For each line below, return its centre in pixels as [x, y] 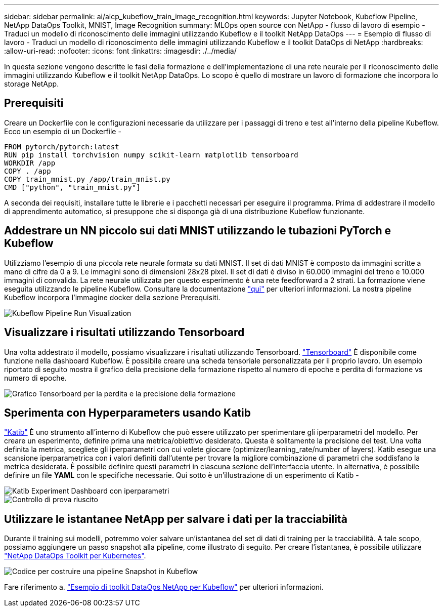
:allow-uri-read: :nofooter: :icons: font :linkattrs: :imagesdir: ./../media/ [120, 51]
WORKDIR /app [30, 163]
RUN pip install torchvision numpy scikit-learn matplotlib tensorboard [151, 155]
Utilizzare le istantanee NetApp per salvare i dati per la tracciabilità [176, 519]
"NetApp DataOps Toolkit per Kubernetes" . [75, 556]
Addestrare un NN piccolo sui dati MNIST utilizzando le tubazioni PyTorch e [198, 231]
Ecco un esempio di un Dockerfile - [63, 131]
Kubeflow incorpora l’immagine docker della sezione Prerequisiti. [112, 297]
